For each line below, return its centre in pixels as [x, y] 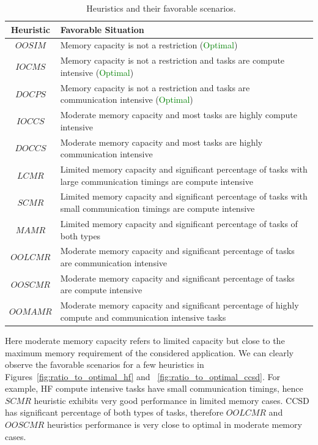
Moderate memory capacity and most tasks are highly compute [179, 115]
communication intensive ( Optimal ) [127, 99]
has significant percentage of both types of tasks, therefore [114, 412]
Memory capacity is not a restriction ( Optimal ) [149, 45]
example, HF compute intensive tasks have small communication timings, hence [154, 388]
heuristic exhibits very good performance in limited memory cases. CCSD [172, 400]
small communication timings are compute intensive [157, 208]
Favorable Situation [102, 29]
